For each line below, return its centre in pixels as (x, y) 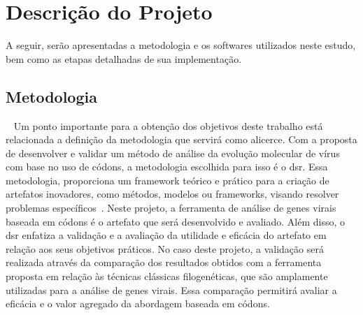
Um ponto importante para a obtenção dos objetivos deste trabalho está (168, 125)
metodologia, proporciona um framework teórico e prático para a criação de (168, 180)
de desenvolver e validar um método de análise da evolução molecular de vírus (173, 153)
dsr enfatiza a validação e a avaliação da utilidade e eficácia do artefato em (166, 235)
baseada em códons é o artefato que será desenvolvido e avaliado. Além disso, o (176, 221)
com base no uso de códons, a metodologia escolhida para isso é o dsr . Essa (167, 167)
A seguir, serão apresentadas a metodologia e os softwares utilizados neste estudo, (181, 45)
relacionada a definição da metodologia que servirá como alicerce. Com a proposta (181, 139)
